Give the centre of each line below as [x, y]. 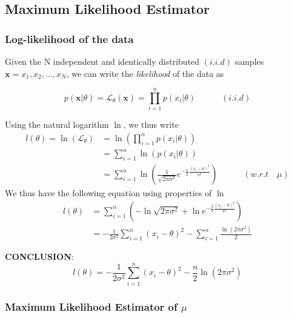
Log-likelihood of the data [69, 38]
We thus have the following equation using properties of [108, 193]
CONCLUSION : [39, 257]
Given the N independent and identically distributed [102, 61]
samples [249, 61]
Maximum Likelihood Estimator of [91, 306]
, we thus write [151, 124]
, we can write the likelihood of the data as [145, 73]
